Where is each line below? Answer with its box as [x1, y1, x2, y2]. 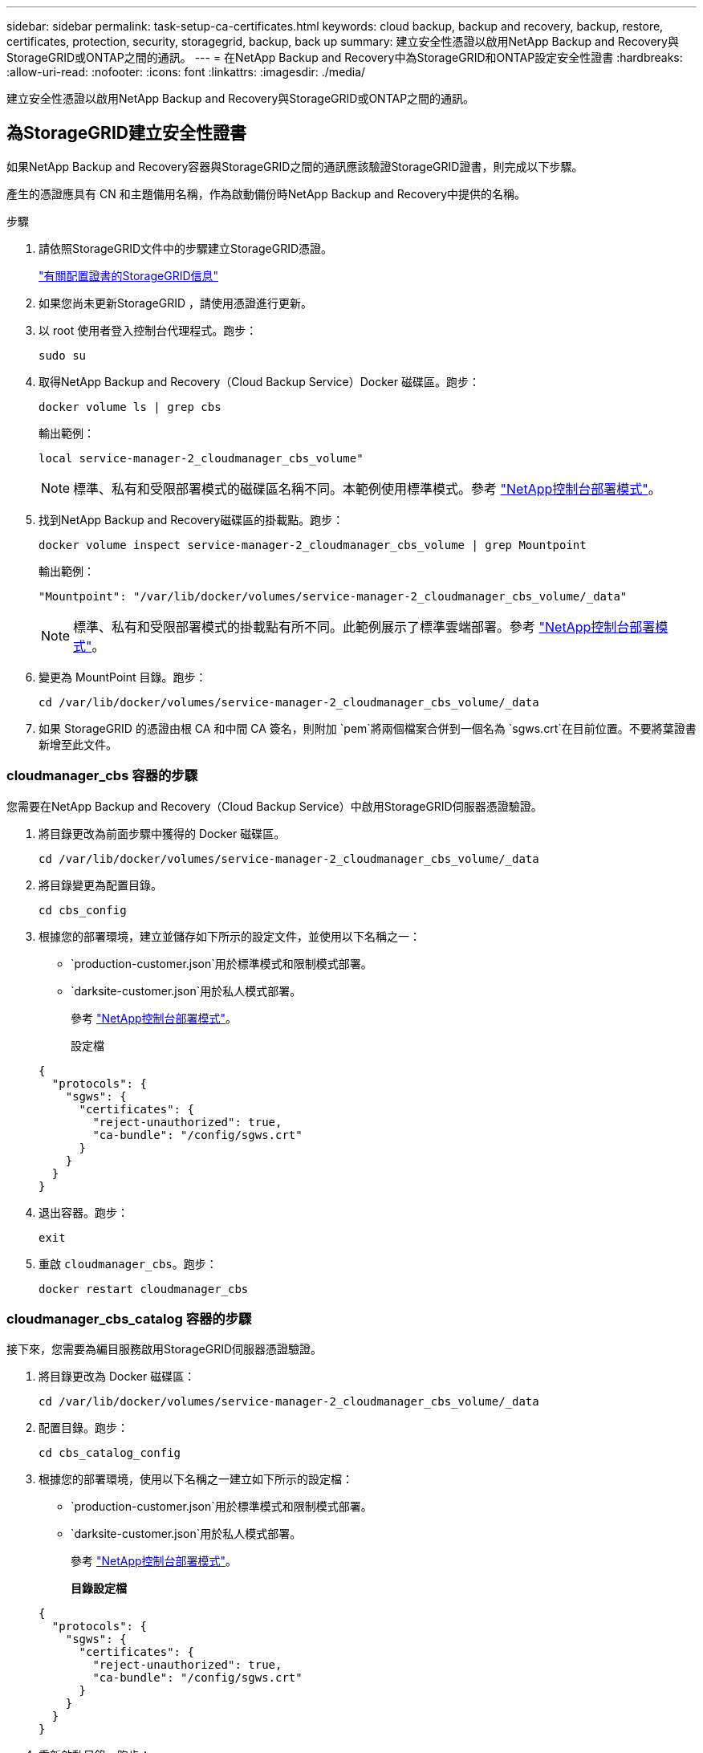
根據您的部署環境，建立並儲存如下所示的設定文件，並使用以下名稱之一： [39, 929, 421, 943]
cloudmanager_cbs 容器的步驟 [6, 767, 198, 784]
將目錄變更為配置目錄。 [39, 877, 162, 892]
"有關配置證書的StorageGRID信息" [39, 268, 219, 283]
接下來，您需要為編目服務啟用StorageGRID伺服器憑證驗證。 [6, 1342, 323, 1356]
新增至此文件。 [39, 737, 117, 751]
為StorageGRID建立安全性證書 [6, 123, 246, 144]
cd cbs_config [39, 903, 127, 917]
